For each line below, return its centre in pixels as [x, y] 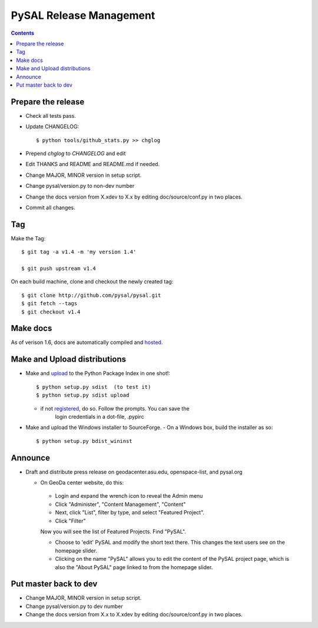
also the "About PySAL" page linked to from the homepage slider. [134, 567]
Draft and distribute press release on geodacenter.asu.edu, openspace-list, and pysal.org [134, 472]
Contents [23, 33]
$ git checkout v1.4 [51, 312]
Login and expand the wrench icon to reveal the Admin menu [129, 496]
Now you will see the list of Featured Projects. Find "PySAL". [113, 531]
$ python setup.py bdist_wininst [84, 441]
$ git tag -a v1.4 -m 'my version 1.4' [79, 252]
